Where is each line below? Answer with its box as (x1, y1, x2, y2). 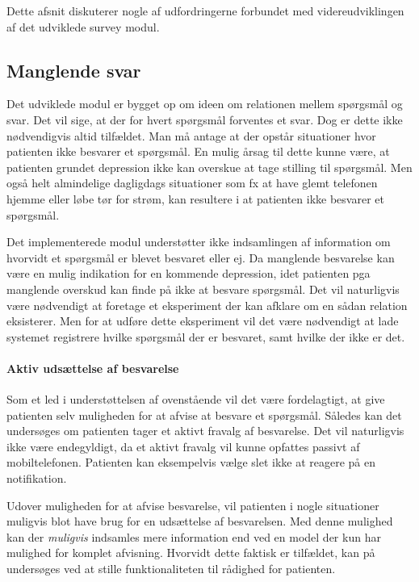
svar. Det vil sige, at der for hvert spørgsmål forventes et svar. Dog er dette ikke (6, 111, 403, 128)
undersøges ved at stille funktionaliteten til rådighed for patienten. (6, 560, 336, 577)
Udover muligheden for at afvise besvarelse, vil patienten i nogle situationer (6, 496, 379, 513)
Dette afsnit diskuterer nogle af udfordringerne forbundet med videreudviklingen (6, 2, 404, 19)
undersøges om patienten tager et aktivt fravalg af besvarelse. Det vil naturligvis (6, 422, 404, 439)
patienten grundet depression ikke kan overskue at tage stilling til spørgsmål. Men (6, 158, 413, 175)
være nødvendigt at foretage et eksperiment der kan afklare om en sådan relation (6, 296, 408, 313)
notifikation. (6, 470, 67, 487)
